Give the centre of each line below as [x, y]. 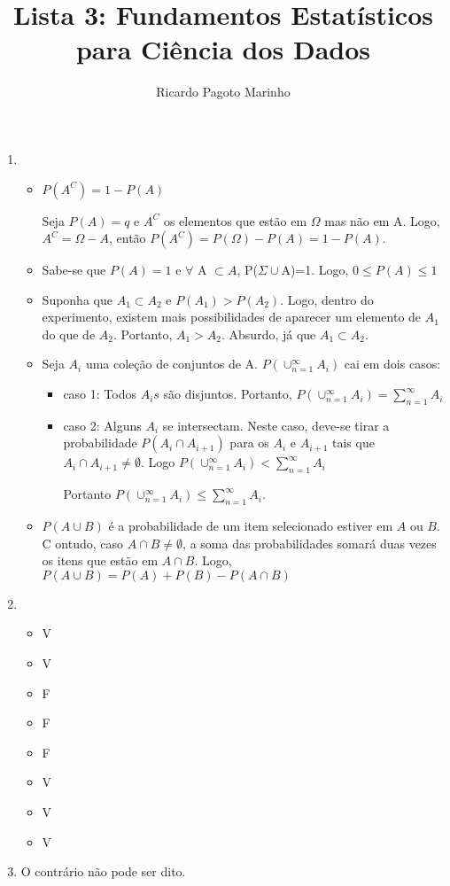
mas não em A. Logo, [382, 220]
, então [127, 238]
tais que [353, 443]
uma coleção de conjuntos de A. [171, 364]
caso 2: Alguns [102, 425]
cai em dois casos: [392, 364]
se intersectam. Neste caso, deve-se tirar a [276, 425]
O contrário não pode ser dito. [103, 871]
